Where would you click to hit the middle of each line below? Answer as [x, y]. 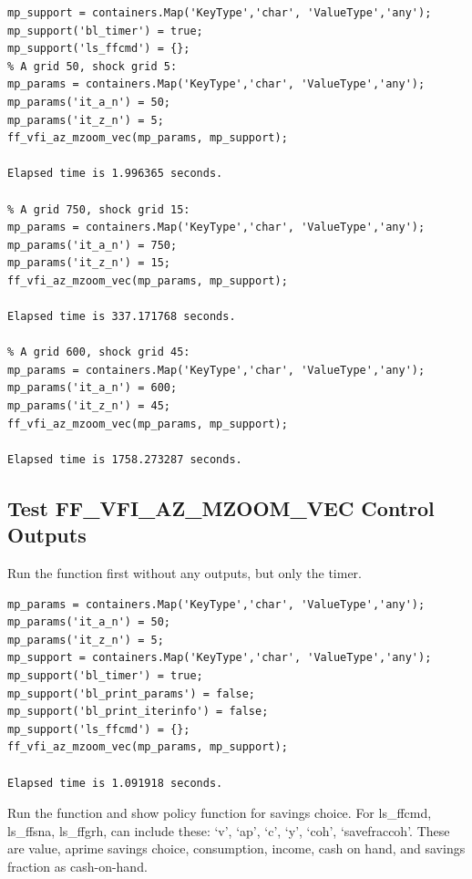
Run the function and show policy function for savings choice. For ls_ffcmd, [220, 813]
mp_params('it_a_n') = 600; [92, 388]
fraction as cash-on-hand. [77, 866]
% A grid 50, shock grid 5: [92, 66]
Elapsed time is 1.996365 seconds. [115, 174]
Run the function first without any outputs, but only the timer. [185, 573]
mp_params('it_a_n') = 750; [92, 245]
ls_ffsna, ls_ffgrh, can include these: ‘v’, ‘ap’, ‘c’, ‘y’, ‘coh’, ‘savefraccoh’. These [229, 830]
